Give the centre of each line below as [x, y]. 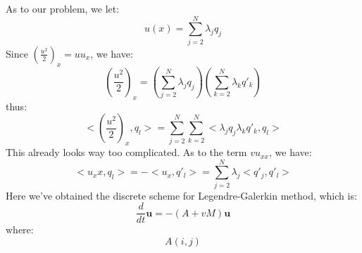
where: [20, 229]
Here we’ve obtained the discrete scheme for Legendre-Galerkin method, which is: [181, 195]
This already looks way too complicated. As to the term [126, 152]
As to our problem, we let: [63, 8]
